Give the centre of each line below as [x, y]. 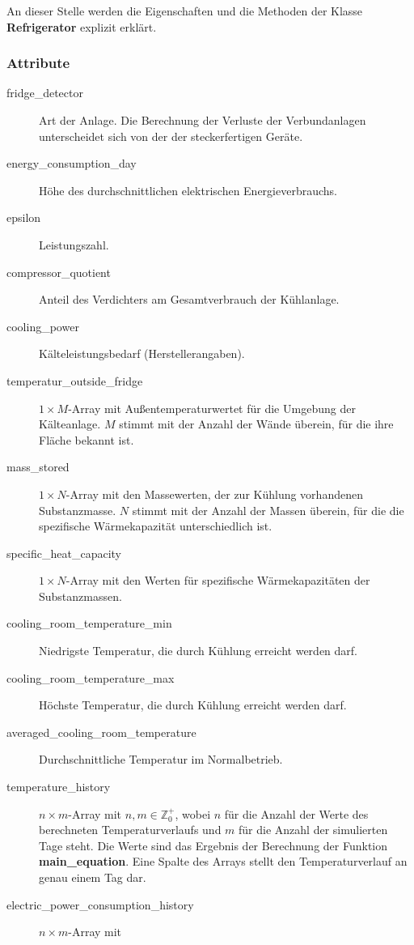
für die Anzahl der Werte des [296, 813]
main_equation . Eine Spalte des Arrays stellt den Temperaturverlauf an [223, 861]
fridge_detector [45, 93]
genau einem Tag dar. [93, 877]
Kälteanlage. [70, 424]
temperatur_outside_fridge [75, 380]
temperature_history [59, 787]
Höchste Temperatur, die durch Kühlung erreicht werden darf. [193, 705]
